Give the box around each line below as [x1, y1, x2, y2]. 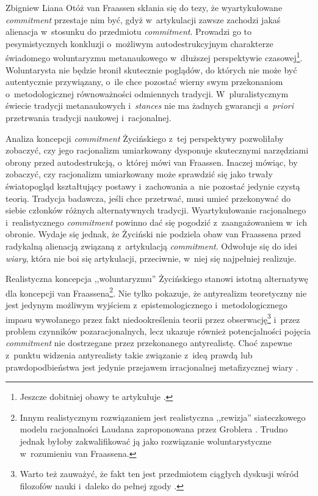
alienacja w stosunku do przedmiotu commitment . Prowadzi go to [5, 25, 252, 38]
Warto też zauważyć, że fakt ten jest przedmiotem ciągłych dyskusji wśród [20, 467, 299, 480]
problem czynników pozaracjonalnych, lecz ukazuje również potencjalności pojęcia [5, 324, 311, 337]
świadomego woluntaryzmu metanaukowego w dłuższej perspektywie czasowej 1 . [5, 50, 303, 64]
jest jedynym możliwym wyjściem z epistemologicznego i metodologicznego [5, 298, 287, 311]
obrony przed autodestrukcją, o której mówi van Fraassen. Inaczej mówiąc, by [5, 155, 298, 168]
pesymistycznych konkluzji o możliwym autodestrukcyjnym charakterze [5, 37, 273, 50]
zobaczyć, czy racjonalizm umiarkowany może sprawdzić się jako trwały [5, 168, 273, 180]
